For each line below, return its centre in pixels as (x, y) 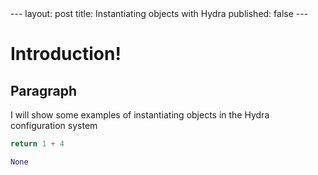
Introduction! (66, 54)
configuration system (54, 125)
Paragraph (44, 90)
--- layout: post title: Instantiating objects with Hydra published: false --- (159, 13)
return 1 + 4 (37, 144)
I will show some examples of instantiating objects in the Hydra (140, 115)
